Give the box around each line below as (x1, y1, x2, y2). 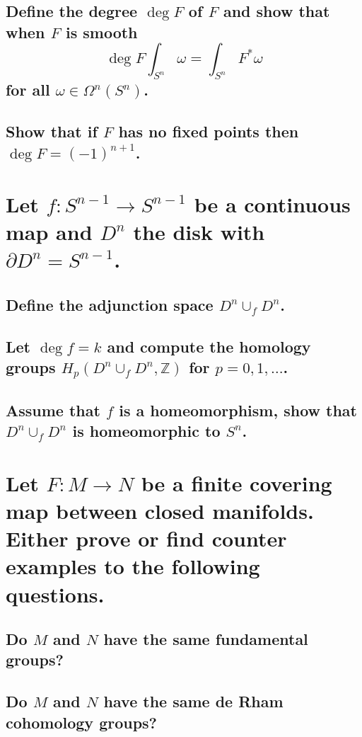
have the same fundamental (103, 628, 308, 650)
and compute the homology (107, 335, 311, 357)
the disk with (133, 217, 265, 246)
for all (6, 79, 50, 101)
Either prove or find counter (6, 524, 287, 553)
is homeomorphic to (72, 420, 221, 442)
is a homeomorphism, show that (119, 399, 357, 421)
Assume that (6, 399, 100, 421)
